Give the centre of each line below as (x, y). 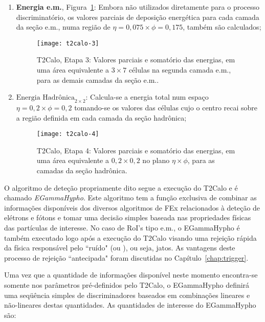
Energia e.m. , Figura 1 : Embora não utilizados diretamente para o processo (138, 7)
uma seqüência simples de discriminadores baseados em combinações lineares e (127, 295)
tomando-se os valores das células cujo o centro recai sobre (166, 108)
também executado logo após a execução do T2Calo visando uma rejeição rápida (130, 237)
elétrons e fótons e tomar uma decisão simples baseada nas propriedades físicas (128, 217)
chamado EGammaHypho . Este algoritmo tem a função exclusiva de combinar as (130, 198)
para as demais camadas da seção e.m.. (98, 79)
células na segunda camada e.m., (180, 70)
